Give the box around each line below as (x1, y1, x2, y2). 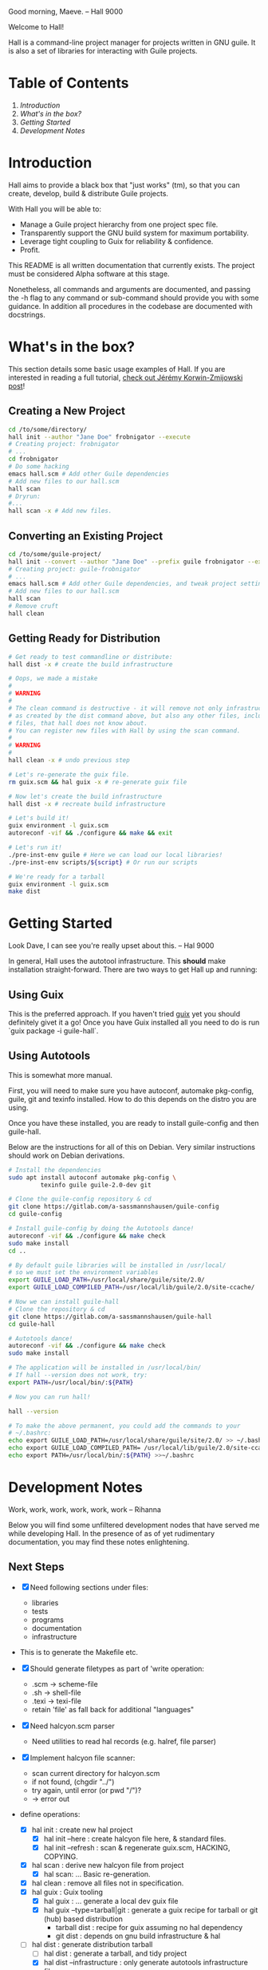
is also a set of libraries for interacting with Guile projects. (8, 46, 198, 55)
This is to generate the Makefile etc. (19, 1647, 138, 1656)
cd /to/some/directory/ (8, 425, 88, 433)
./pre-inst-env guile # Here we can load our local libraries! (8, 851, 223, 859)
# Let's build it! (8, 814, 69, 823)
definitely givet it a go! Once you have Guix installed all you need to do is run (8, 1017, 260, 1027)
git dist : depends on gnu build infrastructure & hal (55, 1931, 221, 1941)
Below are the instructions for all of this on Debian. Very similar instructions (8, 1142, 255, 1151)
